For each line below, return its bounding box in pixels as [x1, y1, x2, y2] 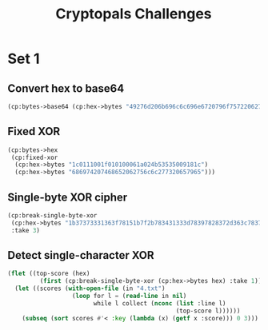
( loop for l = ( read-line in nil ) [71, 292, 187, 300]
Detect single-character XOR [7, 248, 154, 262]
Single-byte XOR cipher [7, 190, 128, 204]
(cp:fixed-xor [10, 153, 58, 161]
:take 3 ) [10, 226, 41, 234]
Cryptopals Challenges [54, 5, 213, 23]
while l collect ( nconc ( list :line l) [93, 299, 226, 308]
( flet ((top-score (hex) [7, 269, 90, 278]
